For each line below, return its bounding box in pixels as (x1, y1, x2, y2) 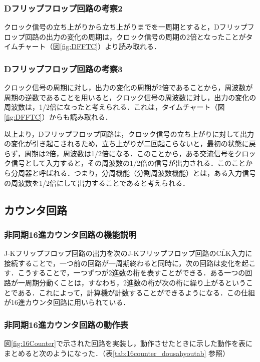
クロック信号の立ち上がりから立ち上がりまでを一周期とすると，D (4, 22, 219, 32)
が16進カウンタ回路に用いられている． (4, 297, 130, 307)
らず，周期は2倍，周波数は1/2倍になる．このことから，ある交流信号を (4, 148, 235, 158)
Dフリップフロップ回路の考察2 (4, 2, 123, 14)
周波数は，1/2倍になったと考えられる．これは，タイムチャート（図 (4, 102, 225, 112)
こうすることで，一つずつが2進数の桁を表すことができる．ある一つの (18, 267, 245, 278)
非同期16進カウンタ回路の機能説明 (4, 228, 137, 240)
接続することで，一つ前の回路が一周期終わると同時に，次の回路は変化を (4, 257, 242, 268)
